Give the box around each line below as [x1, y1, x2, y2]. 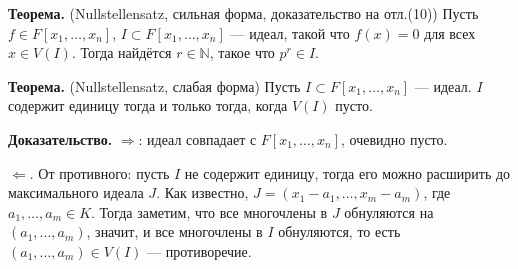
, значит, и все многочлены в [86, 221, 263, 242]
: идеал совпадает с [138, 128, 257, 149]
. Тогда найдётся [71, 42, 172, 63]
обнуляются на [344, 201, 434, 222]
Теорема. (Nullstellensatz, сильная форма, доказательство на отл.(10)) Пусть [8, 3, 479, 23]
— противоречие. [147, 240, 252, 261]
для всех [424, 22, 476, 43]
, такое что [209, 42, 275, 63]
